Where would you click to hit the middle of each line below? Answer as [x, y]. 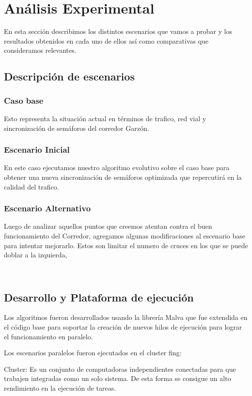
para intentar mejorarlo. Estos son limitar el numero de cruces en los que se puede [126, 245]
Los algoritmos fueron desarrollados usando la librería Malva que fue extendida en [126, 317]
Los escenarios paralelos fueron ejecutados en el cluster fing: [93, 353]
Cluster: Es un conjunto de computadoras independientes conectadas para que [120, 369]
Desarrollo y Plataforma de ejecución [99, 297]
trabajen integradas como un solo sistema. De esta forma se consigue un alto [118, 378]
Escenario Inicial [37, 150]
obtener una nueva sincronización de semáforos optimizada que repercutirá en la [123, 177]
